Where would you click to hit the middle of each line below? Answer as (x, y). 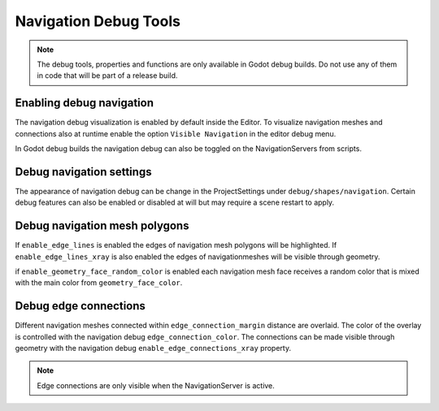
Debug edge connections (80, 306)
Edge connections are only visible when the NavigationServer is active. (156, 385)
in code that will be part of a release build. (107, 76)
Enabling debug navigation (85, 103)
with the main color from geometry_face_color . (99, 283)
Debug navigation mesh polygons (102, 226)
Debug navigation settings (83, 172)
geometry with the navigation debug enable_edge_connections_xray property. (153, 348)
